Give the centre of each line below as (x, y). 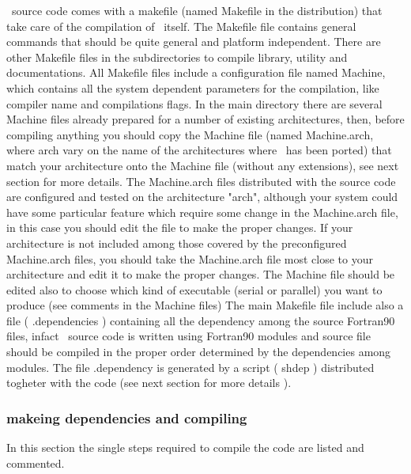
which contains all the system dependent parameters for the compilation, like (193, 87)
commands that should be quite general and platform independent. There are (194, 42)
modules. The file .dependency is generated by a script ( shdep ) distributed (190, 367)
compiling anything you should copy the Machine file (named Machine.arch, (190, 134)
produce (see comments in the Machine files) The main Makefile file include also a (205, 305)
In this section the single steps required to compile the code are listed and (185, 447)
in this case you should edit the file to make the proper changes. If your (180, 228)
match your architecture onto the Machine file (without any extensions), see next (203, 165)
